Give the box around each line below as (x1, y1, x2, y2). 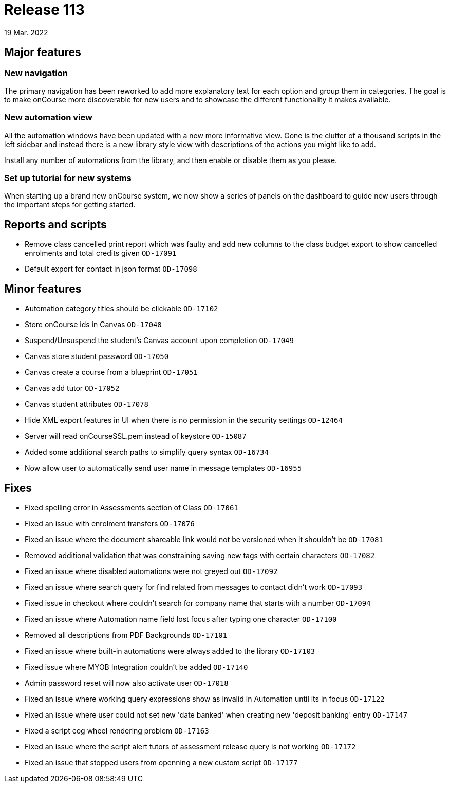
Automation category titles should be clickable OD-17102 (25, 304, 218, 313)
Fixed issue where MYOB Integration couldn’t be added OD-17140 (25, 663, 248, 671)
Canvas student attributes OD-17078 (25, 400, 148, 409)
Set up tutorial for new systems (4, 173, 132, 184)
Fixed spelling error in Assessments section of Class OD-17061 (25, 503, 238, 512)
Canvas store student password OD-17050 (25, 352, 169, 361)
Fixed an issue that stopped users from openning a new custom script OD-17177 (25, 758, 298, 767)
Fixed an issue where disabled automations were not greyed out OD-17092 (25, 567, 278, 576)
